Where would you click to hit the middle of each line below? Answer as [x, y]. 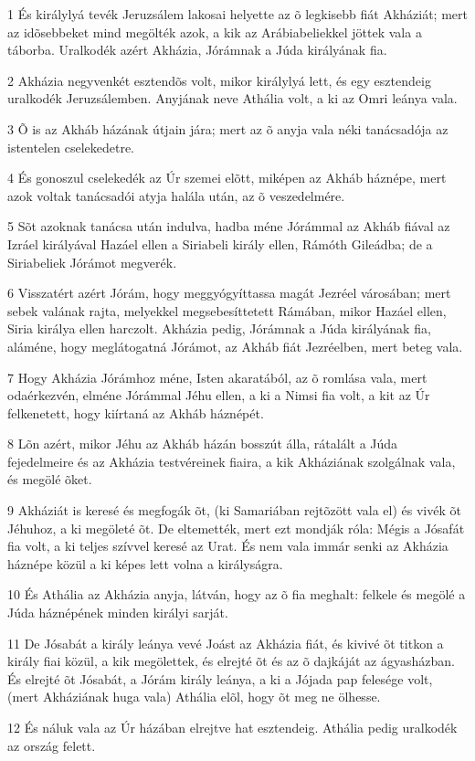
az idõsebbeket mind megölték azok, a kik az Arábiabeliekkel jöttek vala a [215, 32]
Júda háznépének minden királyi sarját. [118, 613]
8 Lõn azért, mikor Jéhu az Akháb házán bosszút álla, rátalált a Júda [203, 444]
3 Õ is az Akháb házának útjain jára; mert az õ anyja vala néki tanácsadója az [228, 128]
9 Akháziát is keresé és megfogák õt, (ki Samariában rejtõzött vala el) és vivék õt [234, 510]
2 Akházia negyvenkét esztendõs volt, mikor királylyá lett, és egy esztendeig [219, 80]
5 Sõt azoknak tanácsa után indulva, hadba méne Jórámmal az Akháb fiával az [229, 226]
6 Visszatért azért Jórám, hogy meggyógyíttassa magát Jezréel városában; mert [229, 293]
